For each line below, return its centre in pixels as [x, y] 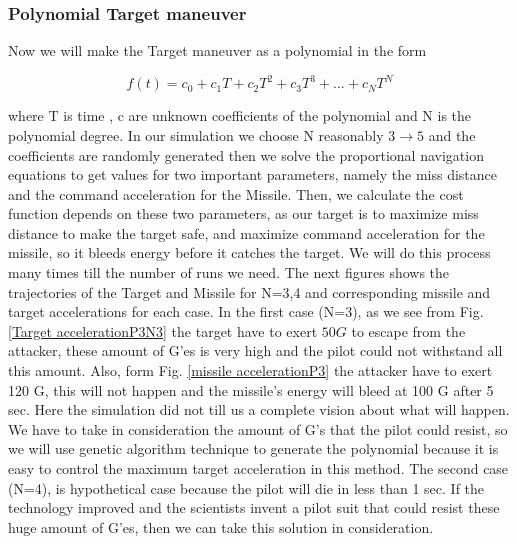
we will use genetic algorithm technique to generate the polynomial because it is [253, 448]
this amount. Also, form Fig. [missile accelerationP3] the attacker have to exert [250, 370]
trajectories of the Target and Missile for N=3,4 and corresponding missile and [249, 291]
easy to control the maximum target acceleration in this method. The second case [258, 468]
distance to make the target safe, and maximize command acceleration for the [246, 232]
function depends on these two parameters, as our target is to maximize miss [243, 213]
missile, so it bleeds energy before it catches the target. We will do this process [249, 252]
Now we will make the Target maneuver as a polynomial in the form [217, 50]
